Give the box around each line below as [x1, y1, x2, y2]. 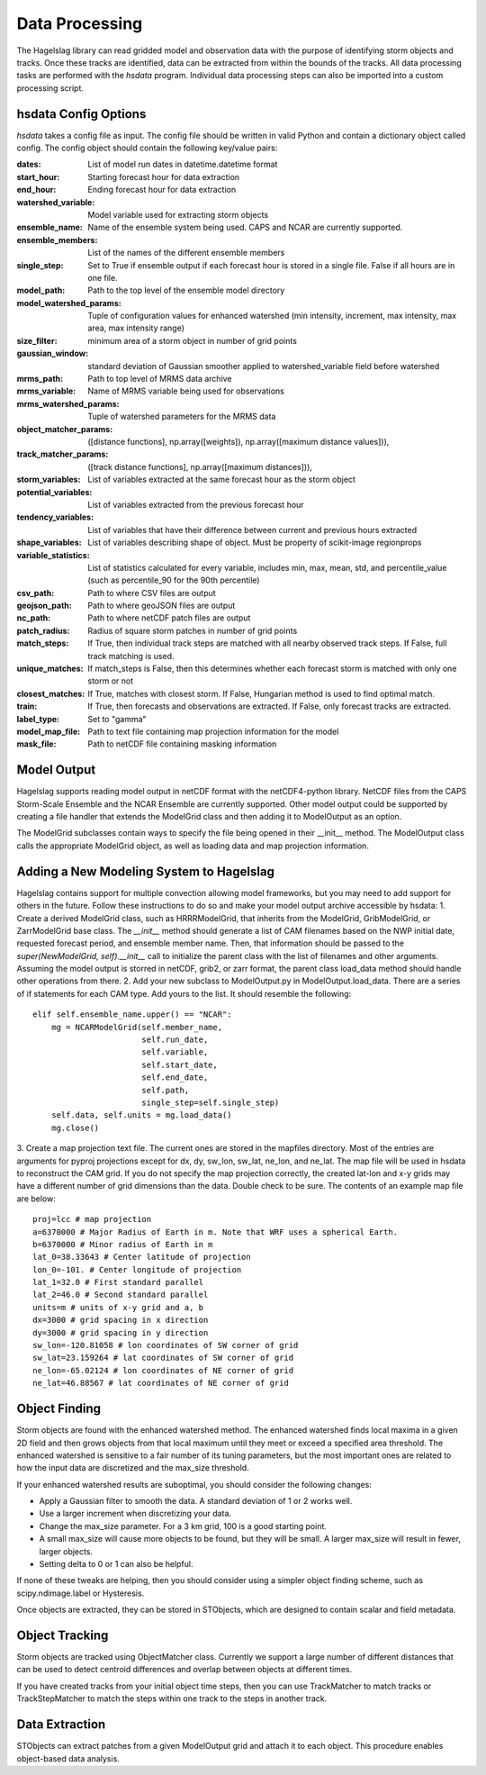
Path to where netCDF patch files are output [87, 612, 251, 623]
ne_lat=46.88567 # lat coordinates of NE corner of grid [32, 1378, 290, 1389]
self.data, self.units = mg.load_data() [50, 1110, 233, 1120]
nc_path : [16, 612, 51, 623]
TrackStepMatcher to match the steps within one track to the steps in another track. [16, 1693, 328, 1704]
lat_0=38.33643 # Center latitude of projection [32, 1252, 251, 1263]
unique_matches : [16, 663, 84, 675]
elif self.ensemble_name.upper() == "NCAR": [32, 1010, 233, 1019]
